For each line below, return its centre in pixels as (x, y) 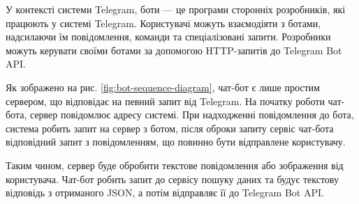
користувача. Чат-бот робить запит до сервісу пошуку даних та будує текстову (172, 179)
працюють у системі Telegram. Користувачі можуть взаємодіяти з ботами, (163, 23)
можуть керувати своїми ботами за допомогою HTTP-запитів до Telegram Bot (174, 50)
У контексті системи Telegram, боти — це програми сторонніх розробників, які (176, 9)
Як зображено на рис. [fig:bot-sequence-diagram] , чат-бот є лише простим (163, 87)
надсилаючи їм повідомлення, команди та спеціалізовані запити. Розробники (168, 37)
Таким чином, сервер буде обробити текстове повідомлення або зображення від (175, 165)
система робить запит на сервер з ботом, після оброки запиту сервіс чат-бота (170, 128)
